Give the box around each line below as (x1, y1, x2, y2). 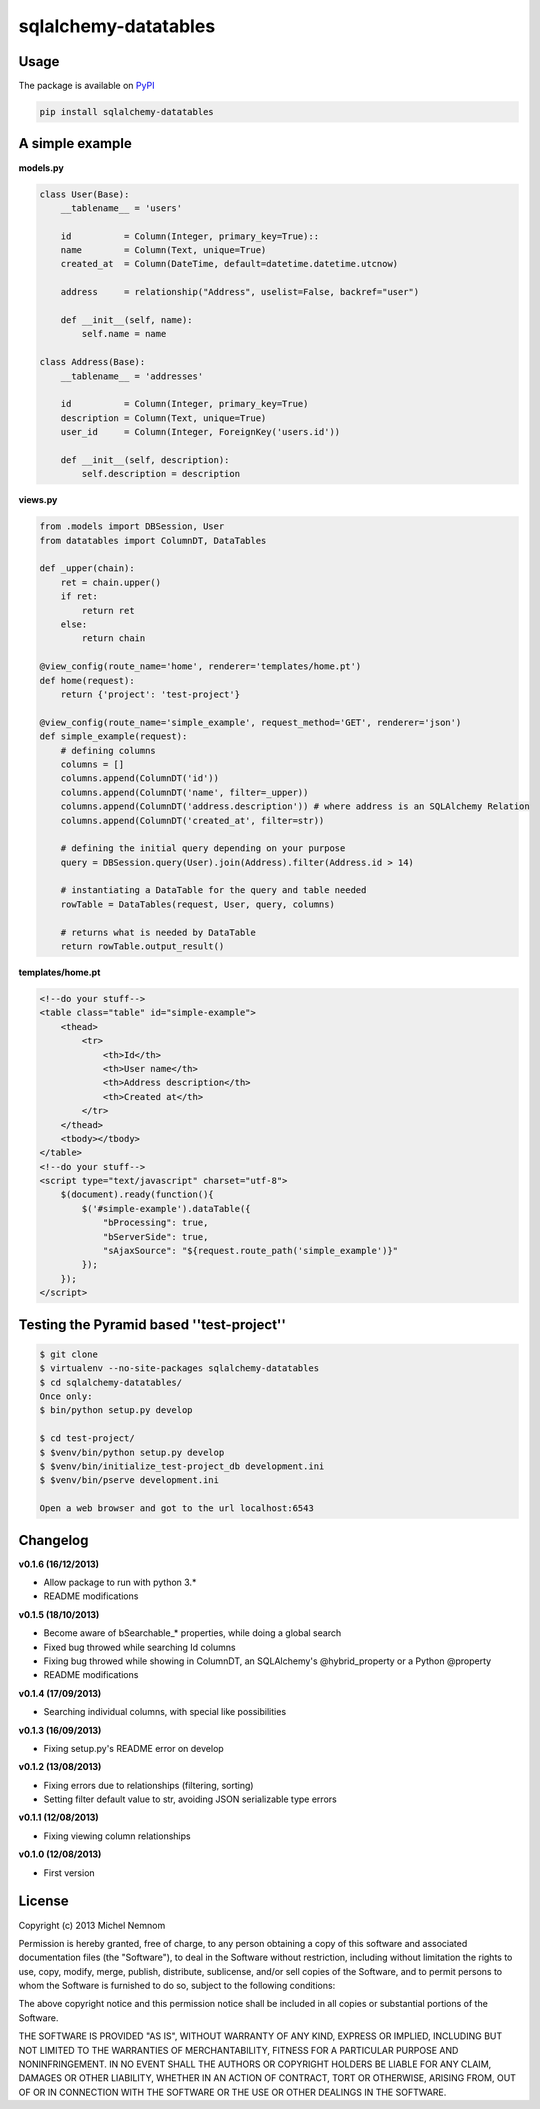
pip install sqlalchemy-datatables (39, 106, 214, 118)
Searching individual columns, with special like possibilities (43, 1706, 287, 1718)
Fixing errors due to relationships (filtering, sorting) (43, 1779, 254, 1791)
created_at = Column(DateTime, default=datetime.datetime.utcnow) (60, 258, 399, 270)
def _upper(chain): (39, 563, 135, 574)
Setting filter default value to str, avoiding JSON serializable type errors (43, 1793, 337, 1805)
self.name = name (81, 328, 167, 340)
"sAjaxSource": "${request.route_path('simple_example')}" (102, 1245, 399, 1257)
